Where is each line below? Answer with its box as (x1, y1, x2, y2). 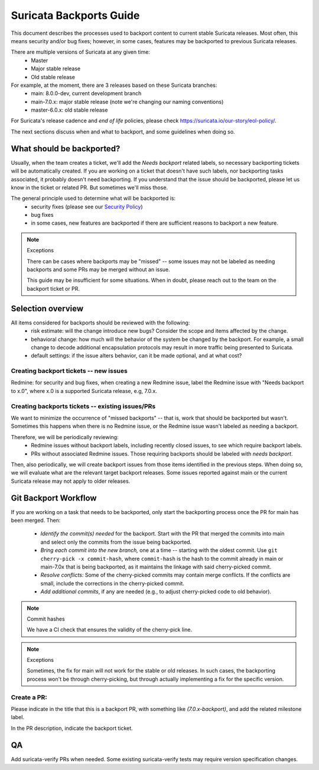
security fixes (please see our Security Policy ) (31, 203, 143, 210)
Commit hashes (27, 615, 65, 622)
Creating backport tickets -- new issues (11, 367, 128, 375)
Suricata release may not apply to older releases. (11, 477, 131, 485)
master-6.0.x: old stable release (31, 106, 108, 113)
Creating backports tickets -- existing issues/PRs (11, 402, 156, 410)
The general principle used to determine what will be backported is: (11, 195, 176, 202)
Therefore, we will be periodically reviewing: (11, 433, 119, 440)
